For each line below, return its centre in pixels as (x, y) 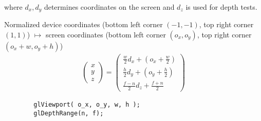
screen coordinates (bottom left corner (106, 34)
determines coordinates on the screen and (109, 6)
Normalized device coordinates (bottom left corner (83, 24)
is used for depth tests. (221, 6)
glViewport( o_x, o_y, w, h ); (87, 104)
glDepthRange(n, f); (69, 113)
